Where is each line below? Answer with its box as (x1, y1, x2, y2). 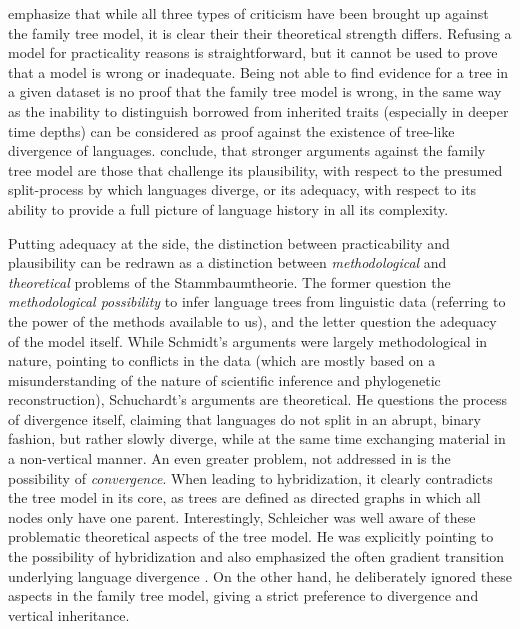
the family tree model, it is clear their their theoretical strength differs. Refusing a (8, 22, 512, 43)
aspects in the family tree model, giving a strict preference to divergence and (8, 585, 479, 606)
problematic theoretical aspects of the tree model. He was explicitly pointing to (8, 526, 494, 547)
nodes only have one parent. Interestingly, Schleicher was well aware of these (8, 506, 476, 527)
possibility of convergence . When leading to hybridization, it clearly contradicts (8, 467, 493, 488)
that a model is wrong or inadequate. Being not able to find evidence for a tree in (8, 61, 509, 82)
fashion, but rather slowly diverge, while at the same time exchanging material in (8, 428, 506, 449)
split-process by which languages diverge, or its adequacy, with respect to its (8, 179, 477, 200)
